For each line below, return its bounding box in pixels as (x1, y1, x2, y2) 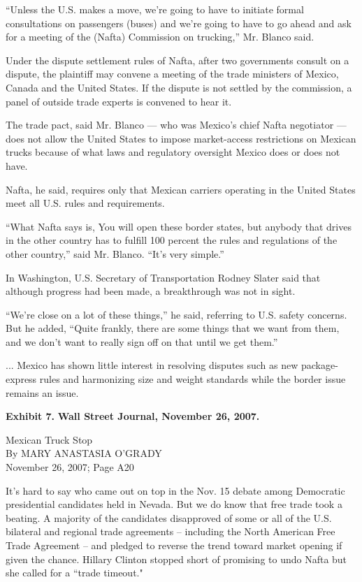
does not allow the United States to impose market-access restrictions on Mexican (6, 131, 356, 145)
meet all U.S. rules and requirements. (6, 196, 165, 210)
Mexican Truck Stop (6, 432, 93, 446)
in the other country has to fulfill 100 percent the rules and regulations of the (6, 233, 338, 247)
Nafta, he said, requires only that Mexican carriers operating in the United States (6, 182, 356, 196)
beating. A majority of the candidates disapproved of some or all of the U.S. (6, 510, 332, 525)
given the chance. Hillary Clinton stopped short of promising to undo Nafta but (6, 551, 347, 566)
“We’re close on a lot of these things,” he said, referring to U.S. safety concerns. (6, 307, 347, 321)
